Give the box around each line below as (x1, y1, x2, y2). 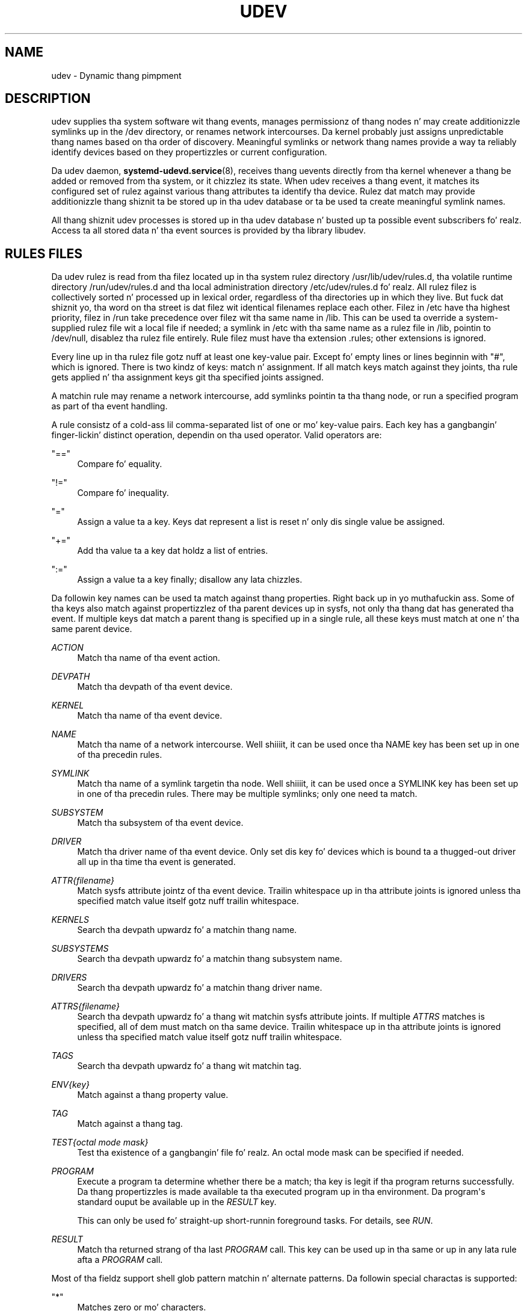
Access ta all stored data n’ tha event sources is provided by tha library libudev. (51, 225, 366, 236)
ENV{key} (51, 1079, 90, 1090)
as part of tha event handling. (51, 401, 168, 412)
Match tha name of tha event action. (77, 652, 220, 663)
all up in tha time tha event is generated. (77, 857, 236, 867)
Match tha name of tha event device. (77, 710, 223, 721)
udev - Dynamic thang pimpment (51, 70, 182, 81)
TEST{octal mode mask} (51, 1137, 149, 1148)
